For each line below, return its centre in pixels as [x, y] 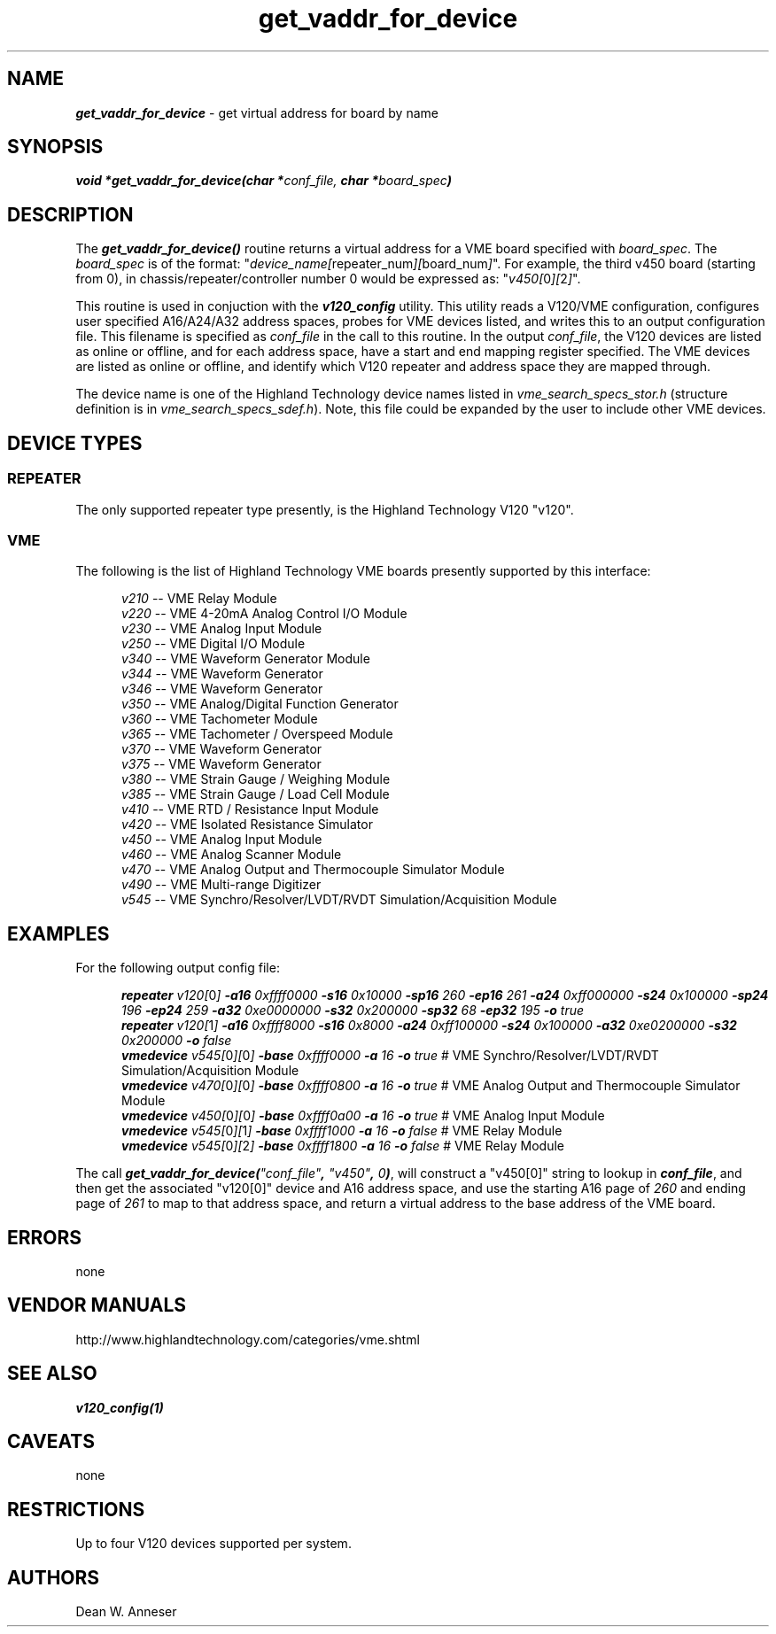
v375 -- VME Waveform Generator [221, 764]
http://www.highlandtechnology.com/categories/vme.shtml [248, 1339]
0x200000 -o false [177, 1041]
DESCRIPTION [70, 214]
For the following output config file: [178, 968]
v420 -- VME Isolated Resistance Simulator [247, 825]
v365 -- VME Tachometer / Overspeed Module [257, 734]
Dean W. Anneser [126, 1612]
